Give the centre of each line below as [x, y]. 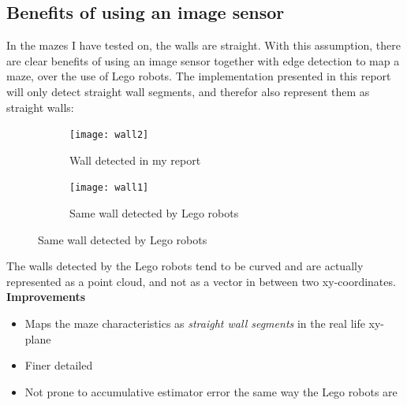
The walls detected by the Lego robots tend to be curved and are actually [185, 266]
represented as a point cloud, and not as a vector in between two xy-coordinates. [201, 281]
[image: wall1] [109, 188]
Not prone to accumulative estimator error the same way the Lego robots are [211, 391]
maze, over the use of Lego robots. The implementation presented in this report [199, 76]
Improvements [46, 297]
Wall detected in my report [135, 160]
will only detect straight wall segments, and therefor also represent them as [188, 91]
